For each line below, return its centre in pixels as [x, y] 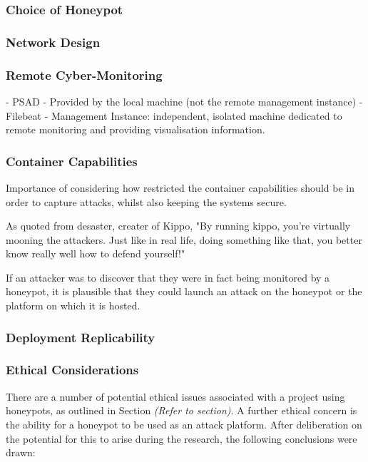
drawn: [21, 452]
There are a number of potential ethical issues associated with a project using [175, 396]
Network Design [53, 42]
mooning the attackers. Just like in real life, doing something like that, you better [184, 239]
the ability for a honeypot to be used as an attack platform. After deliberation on [184, 424]
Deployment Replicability [81, 337]
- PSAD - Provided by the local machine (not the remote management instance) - [184, 101]
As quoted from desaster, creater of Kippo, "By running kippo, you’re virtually [178, 226]
